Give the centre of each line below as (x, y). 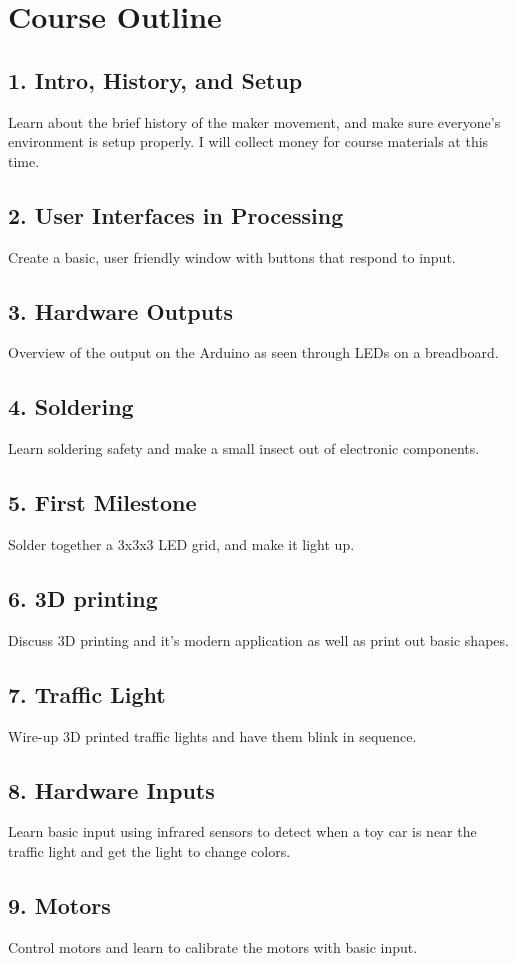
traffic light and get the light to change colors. (149, 850)
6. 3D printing (83, 597)
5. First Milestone (102, 502)
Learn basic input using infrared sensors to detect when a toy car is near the (242, 831)
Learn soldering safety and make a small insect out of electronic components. (244, 448)
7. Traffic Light (87, 693)
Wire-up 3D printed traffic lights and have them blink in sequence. (212, 735)
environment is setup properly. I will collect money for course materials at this (248, 141)
